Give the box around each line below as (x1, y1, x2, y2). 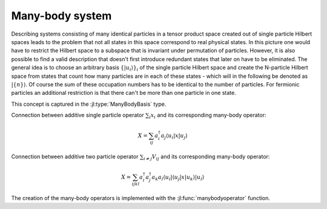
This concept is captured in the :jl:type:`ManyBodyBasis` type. (11, 100, 167, 108)
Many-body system (11, 9, 112, 22)
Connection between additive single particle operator (11, 112, 145, 119)
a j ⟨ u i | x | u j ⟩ (160, 132, 188, 140)
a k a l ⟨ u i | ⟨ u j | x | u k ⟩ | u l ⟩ (151, 174, 205, 182)
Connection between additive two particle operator (11, 153, 139, 160)
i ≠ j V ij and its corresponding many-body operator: (143, 153, 270, 161)
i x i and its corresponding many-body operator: (149, 112, 266, 120)
